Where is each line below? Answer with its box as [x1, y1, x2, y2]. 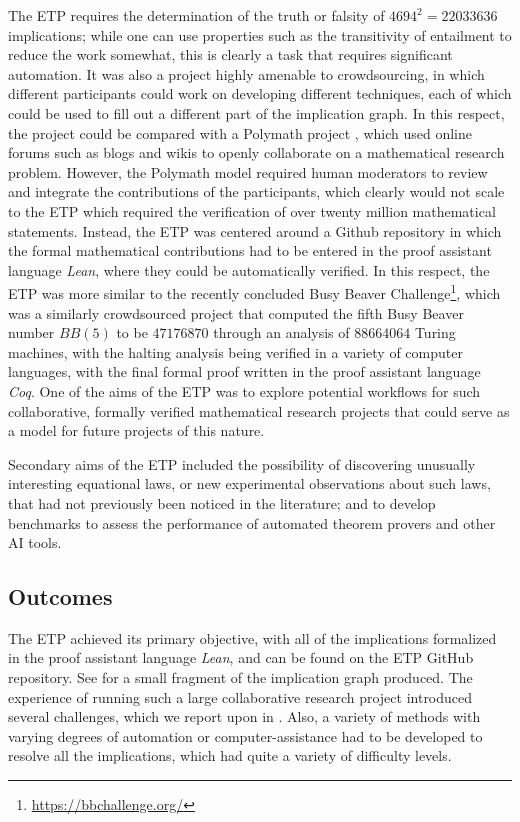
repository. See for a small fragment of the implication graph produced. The [8, 667, 473, 688]
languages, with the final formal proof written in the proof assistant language [8, 361, 481, 382]
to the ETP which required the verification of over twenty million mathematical [8, 200, 496, 221]
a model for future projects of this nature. [8, 420, 265, 441]
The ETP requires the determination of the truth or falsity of [8, 5, 385, 25]
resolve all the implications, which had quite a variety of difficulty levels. [8, 745, 452, 766]
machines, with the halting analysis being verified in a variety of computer [8, 341, 463, 362]
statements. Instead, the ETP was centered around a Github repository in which [8, 220, 502, 241]
